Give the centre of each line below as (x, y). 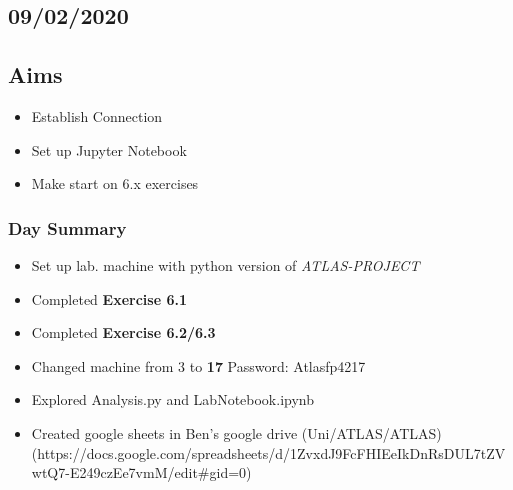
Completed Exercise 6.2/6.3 (123, 332)
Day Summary (67, 227)
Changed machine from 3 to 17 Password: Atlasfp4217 (198, 365)
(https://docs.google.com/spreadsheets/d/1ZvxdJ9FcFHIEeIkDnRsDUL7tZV (268, 452)
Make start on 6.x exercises (115, 183)
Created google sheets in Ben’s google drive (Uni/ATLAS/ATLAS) (236, 432)
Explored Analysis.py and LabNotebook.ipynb (173, 399)
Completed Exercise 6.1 (109, 298)
